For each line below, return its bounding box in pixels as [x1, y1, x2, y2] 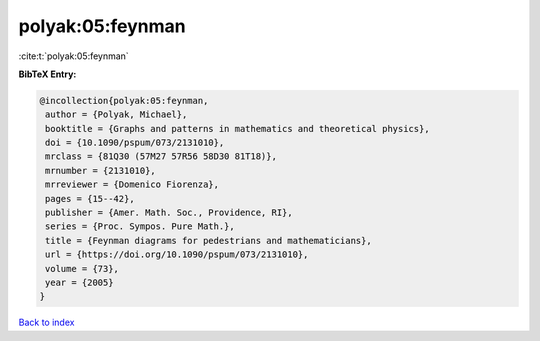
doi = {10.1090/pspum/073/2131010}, [45, 137, 225, 149]
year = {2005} [45, 277, 114, 288]
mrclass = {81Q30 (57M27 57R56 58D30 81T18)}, [45, 151, 277, 162]
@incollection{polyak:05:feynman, [39, 95, 209, 106]
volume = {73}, [45, 263, 120, 274]
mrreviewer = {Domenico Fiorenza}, [45, 179, 220, 190]
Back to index [18, 316, 75, 329]
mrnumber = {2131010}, [45, 165, 157, 176]
